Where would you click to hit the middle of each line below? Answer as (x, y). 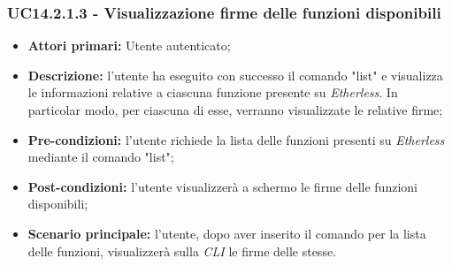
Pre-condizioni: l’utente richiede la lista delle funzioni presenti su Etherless (236, 139)
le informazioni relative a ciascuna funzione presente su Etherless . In (213, 92)
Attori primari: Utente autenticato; (129, 46)
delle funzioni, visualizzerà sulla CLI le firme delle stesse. (182, 251)
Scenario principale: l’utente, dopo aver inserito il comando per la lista (227, 233)
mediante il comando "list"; (101, 157)
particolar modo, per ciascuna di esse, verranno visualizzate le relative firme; (235, 110)
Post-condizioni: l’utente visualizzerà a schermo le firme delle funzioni (222, 186)
